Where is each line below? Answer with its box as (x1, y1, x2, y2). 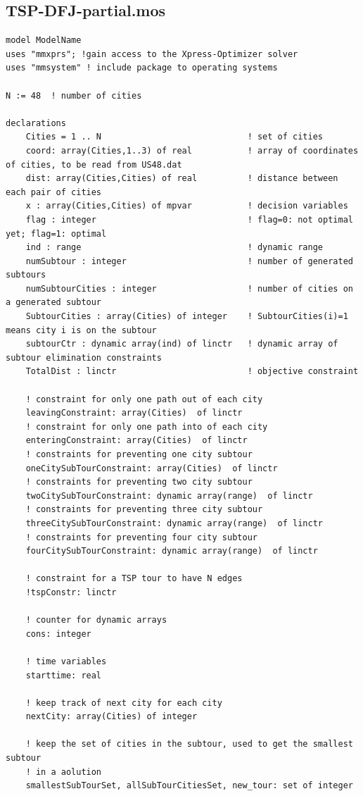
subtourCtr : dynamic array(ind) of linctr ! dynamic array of (25, 339, 338, 349)
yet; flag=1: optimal (6, 228, 107, 239)
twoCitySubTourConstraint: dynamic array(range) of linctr (25, 490, 313, 501)
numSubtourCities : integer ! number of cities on (25, 283, 353, 294)
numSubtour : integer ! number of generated (25, 256, 353, 266)
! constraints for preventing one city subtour (25, 449, 253, 460)
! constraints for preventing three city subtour (25, 504, 263, 515)
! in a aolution (25, 766, 102, 777)
